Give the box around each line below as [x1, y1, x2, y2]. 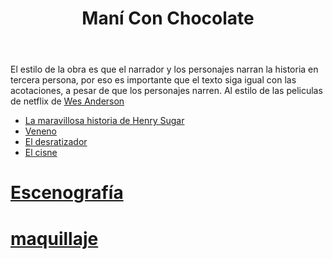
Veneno [24, 125, 58, 137]
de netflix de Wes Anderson [10, 95, 125, 107]
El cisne [24, 147, 58, 159]
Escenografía [10, 182, 124, 204]
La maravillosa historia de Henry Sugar [24, 115, 185, 127]
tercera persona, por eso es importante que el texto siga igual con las [10, 74, 297, 86]
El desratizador [24, 136, 88, 148]
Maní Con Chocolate [81, 7, 255, 30]
